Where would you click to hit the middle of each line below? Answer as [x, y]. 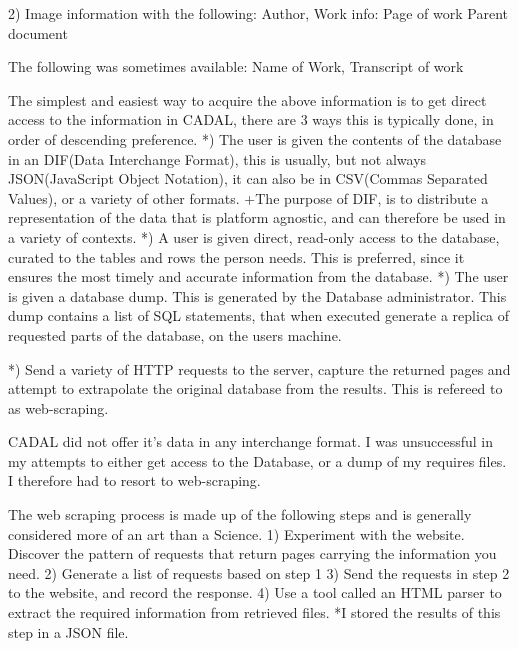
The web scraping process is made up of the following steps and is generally [240, 514]
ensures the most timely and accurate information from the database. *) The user [258, 276]
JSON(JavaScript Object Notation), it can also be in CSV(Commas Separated [248, 178]
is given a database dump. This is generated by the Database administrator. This [257, 295]
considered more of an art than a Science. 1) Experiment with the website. [236, 533]
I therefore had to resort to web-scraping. [134, 480]
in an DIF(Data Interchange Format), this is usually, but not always [217, 158]
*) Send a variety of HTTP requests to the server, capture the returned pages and [259, 368]
